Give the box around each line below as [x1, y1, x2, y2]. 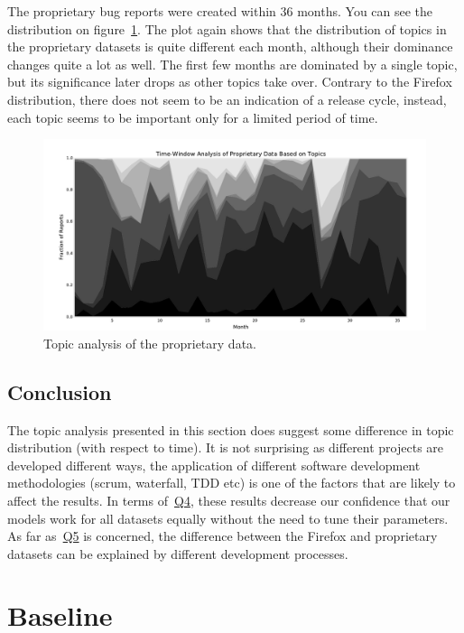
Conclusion [7, 377, 112, 405]
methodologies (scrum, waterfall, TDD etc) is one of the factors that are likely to [7, 473, 456, 492]
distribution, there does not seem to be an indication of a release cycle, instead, [7, 89, 447, 108]
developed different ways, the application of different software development [7, 455, 421, 474]
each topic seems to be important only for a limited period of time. [7, 107, 378, 126]
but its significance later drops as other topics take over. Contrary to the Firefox [7, 72, 452, 91]
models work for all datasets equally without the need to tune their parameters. [7, 508, 449, 527]
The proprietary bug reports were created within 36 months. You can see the [7, 2, 433, 20]
